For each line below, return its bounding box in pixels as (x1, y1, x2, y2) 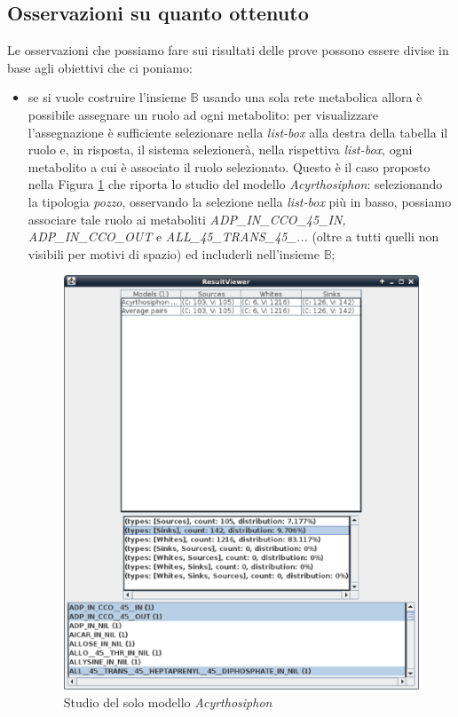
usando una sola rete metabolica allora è (202, 88, 422, 106)
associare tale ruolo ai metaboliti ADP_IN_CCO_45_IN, (28, 209, 346, 228)
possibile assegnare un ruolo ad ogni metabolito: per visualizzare (28, 105, 378, 123)
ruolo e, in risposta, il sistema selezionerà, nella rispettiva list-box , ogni (28, 140, 413, 159)
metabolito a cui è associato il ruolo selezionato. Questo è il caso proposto (28, 157, 430, 176)
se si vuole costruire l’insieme (28, 88, 186, 106)
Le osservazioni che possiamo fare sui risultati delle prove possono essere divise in (7, 41, 449, 59)
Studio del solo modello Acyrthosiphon (63, 692, 272, 711)
